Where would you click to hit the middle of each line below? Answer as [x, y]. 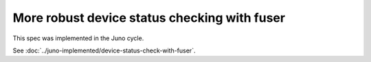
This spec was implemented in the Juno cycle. [78, 38]
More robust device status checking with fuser [149, 18]
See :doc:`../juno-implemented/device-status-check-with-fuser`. [104, 50]
